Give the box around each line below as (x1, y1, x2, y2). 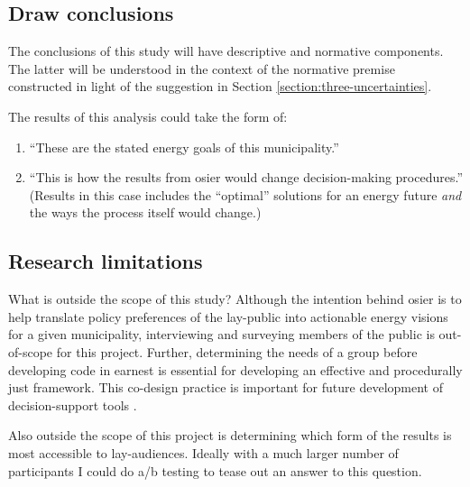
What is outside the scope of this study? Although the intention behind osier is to (8, 289, 462, 308)
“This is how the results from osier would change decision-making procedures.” (29, 168, 464, 187)
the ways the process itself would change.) (29, 203, 262, 222)
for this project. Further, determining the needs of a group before (56, 342, 418, 361)
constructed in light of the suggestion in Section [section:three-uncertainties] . (8, 77, 432, 96)
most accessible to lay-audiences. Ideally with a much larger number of (8, 443, 399, 462)
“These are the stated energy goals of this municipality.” (29, 137, 339, 156)
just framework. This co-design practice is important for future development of (8, 378, 443, 397)
